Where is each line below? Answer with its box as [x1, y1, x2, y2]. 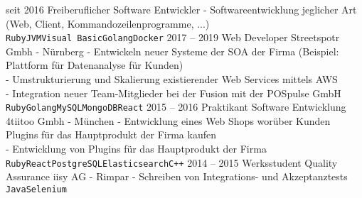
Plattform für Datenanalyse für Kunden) [6, 57, 183, 72]
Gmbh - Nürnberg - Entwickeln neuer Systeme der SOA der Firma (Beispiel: [6, 43, 339, 58]
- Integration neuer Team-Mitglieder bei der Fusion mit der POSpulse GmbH [6, 85, 341, 100]
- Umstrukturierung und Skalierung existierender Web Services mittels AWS [6, 72, 338, 87]
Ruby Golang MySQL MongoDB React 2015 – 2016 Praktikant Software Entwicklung [6, 99, 346, 114]
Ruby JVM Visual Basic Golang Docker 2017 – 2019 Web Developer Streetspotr [6, 30, 340, 45]
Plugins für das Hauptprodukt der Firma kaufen [6, 127, 216, 142]
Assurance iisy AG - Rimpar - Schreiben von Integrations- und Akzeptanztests [6, 169, 348, 184]
